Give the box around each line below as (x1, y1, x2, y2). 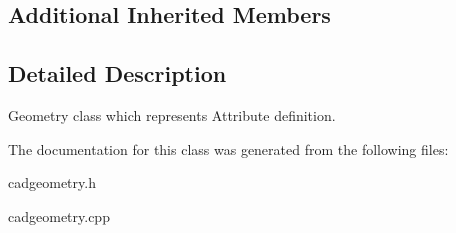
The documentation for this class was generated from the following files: (8, 138, 449, 159)
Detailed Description (8, 58, 227, 89)
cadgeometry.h (8, 172, 96, 193)
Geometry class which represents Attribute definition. (8, 104, 336, 125)
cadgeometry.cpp (8, 205, 110, 226)
